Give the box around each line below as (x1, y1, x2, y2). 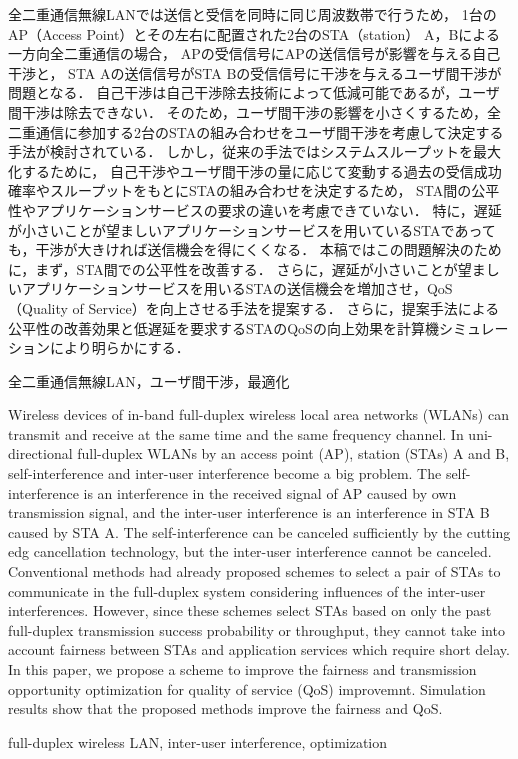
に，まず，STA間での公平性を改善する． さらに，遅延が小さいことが (8, 258, 458, 279)
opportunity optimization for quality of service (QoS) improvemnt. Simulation (8, 678, 486, 699)
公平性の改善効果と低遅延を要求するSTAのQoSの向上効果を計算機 (8, 317, 439, 338)
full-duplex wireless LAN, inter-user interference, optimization (8, 731, 388, 752)
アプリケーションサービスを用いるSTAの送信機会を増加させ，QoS (21, 278, 453, 299)
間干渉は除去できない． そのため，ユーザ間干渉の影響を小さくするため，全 (8, 101, 501, 122)
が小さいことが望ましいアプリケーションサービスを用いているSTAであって (8, 219, 496, 240)
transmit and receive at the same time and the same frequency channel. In (8, 423, 464, 444)
